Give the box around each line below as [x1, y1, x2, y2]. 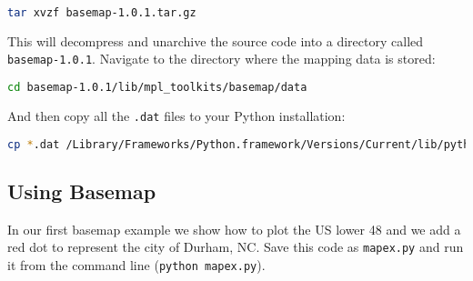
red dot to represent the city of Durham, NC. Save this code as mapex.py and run [7, 237, 464, 256]
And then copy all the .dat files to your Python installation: [7, 106, 346, 125]
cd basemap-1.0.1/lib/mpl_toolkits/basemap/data [7, 81, 307, 95]
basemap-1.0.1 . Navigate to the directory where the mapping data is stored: [7, 49, 436, 68]
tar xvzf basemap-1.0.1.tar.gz [7, 6, 196, 19]
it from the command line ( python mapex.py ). [7, 255, 266, 274]
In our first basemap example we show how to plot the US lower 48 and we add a [7, 219, 461, 238]
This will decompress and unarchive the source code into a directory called [7, 31, 424, 50]
